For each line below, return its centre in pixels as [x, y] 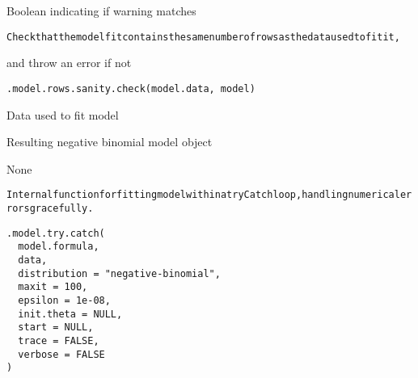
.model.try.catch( [56, 233]
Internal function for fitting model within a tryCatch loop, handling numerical [203, 195]
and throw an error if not [69, 63]
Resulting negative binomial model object [110, 142]
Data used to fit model [63, 114]
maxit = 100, [53, 287]
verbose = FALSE [61, 354]
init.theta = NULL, [70, 314]
